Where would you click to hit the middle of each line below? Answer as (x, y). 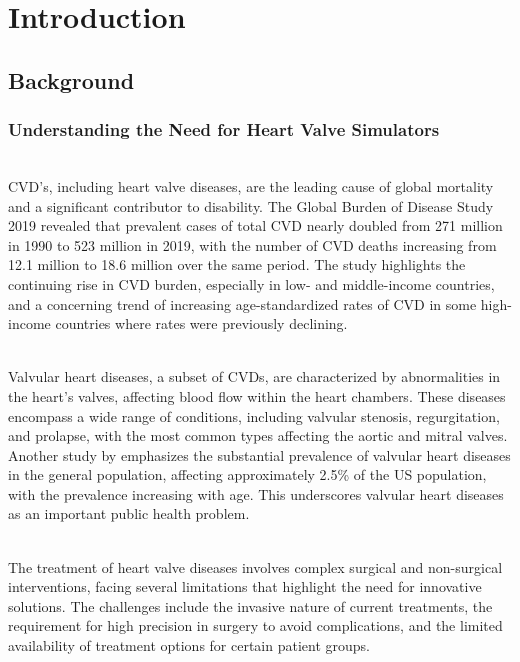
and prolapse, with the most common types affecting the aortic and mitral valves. (258, 435)
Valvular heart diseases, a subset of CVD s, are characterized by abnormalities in (254, 376)
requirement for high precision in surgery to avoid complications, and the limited (255, 625)
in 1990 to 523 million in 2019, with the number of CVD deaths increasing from (252, 244)
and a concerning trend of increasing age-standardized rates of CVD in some (242, 303)
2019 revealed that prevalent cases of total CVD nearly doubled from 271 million (255, 225)
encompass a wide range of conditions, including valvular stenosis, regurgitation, (254, 415)
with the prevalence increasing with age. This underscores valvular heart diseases (256, 493)
